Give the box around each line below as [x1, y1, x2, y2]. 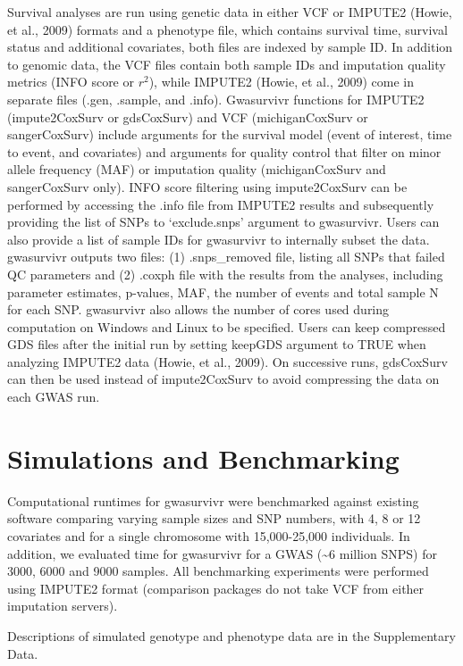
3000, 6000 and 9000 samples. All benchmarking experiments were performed [7, 562, 429, 580]
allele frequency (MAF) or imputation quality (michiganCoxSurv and [7, 160, 386, 179]
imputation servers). [7, 596, 118, 615]
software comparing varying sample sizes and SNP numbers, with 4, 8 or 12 [7, 509, 421, 528]
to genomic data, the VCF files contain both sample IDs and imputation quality [7, 54, 446, 73]
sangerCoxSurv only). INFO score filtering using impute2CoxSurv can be [7, 177, 408, 196]
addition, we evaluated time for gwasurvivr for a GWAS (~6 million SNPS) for [7, 544, 437, 562]
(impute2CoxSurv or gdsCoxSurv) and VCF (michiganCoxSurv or [7, 107, 368, 126]
